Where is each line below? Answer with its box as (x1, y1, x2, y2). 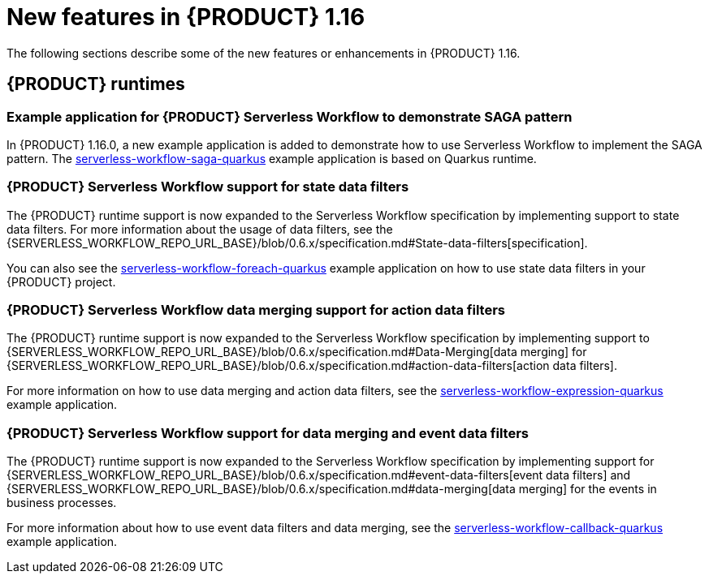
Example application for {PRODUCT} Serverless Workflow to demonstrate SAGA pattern (6, 108, 573, 125)
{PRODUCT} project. (6, 274, 116, 289)
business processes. (6, 496, 117, 510)
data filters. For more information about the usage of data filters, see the (6, 221, 393, 236)
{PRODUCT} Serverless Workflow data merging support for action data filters (6, 302, 506, 319)
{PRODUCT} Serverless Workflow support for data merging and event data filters (6, 424, 529, 441)
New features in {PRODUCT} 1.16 (6, 3, 365, 31)
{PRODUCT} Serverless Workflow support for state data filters (6, 178, 409, 195)
